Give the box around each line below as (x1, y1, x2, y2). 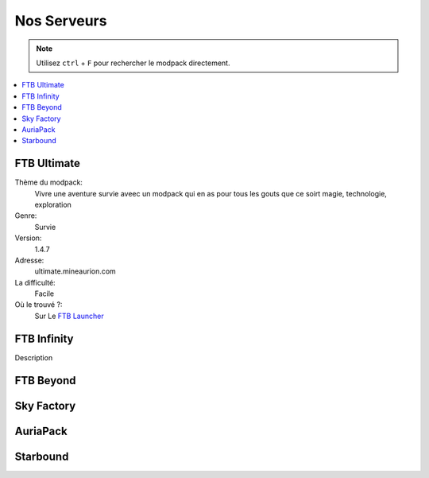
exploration (34, 200, 71, 209)
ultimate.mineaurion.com (34, 266, 117, 276)
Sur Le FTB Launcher (34, 311, 104, 321)
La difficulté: (14, 278, 56, 287)
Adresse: (14, 255, 44, 265)
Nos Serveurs (14, 12, 107, 29)
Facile (34, 289, 55, 298)
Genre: (14, 211, 37, 220)
